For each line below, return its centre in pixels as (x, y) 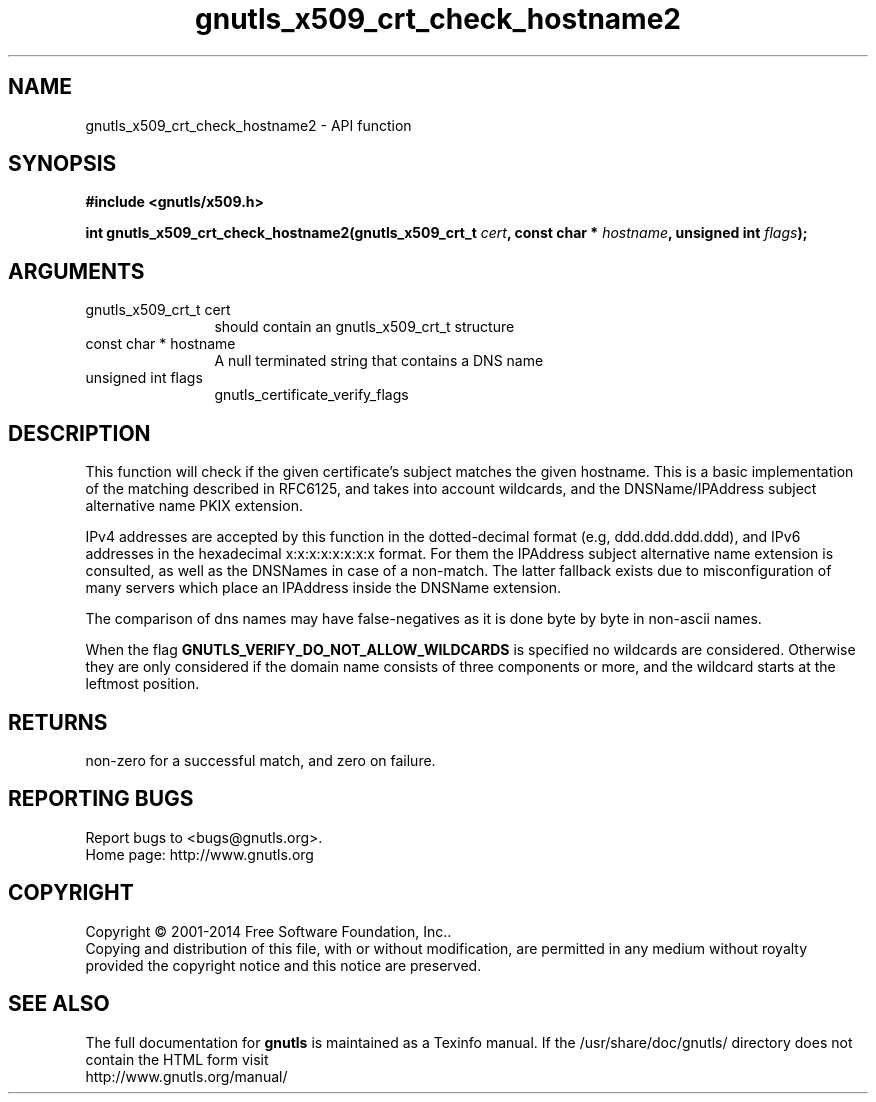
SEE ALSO (59, 1004)
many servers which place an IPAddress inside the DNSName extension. (323, 588)
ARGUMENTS (76, 271)
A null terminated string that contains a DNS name (379, 361)
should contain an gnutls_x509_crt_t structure (364, 327)
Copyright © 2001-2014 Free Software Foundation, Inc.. (268, 931)
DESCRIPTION (79, 433)
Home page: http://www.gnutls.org (199, 854)
